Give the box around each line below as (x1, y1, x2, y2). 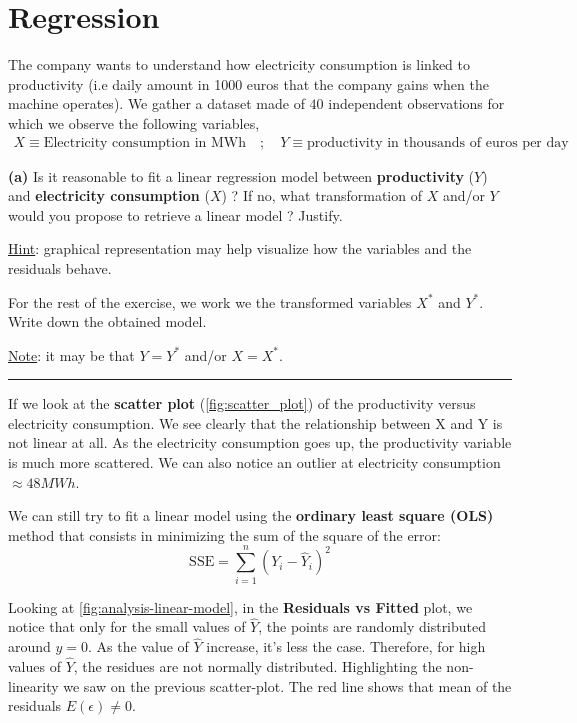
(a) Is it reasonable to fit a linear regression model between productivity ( (8, 165, 475, 186)
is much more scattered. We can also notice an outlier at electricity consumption (8, 452, 501, 473)
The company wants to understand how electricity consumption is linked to (8, 54, 470, 75)
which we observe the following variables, (8, 112, 260, 133)
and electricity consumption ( (8, 185, 210, 206)
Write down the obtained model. (8, 311, 207, 332)
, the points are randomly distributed (258, 616, 487, 637)
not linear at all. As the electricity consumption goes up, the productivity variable (8, 432, 512, 453)
